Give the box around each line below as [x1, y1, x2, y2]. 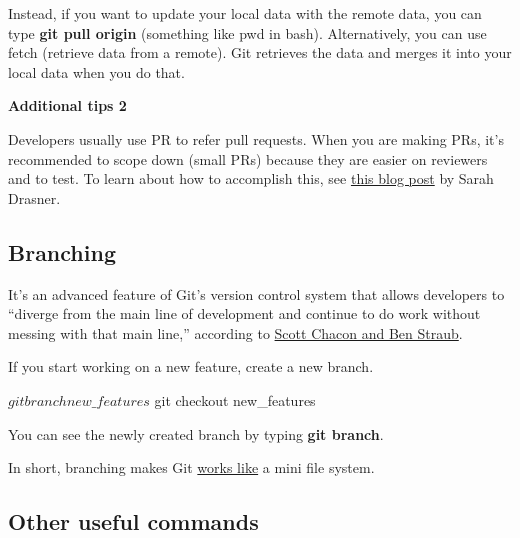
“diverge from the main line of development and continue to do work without [8, 303, 481, 324]
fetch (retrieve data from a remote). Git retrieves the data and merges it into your [8, 42, 512, 63]
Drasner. [8, 187, 61, 208]
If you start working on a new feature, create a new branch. [8, 356, 374, 377]
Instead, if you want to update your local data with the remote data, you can [8, 3, 482, 23]
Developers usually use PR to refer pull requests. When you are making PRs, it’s [8, 128, 504, 149]
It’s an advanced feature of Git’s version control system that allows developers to [8, 283, 505, 304]
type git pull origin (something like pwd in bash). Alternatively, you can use [8, 22, 487, 43]
